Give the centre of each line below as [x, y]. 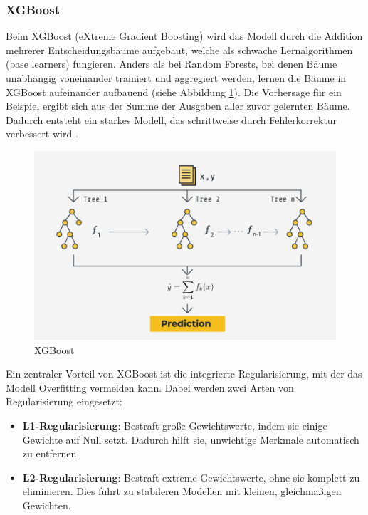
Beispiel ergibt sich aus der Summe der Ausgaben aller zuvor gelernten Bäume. [178, 106]
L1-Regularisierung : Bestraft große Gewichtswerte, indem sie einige [175, 425]
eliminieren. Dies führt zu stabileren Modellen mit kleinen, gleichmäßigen [182, 491]
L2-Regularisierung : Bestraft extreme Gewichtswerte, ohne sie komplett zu [191, 477]
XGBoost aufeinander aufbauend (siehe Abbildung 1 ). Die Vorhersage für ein [174, 92]
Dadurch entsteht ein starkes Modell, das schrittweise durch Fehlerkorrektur [172, 119]
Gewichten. [47, 505]
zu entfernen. [51, 453]
